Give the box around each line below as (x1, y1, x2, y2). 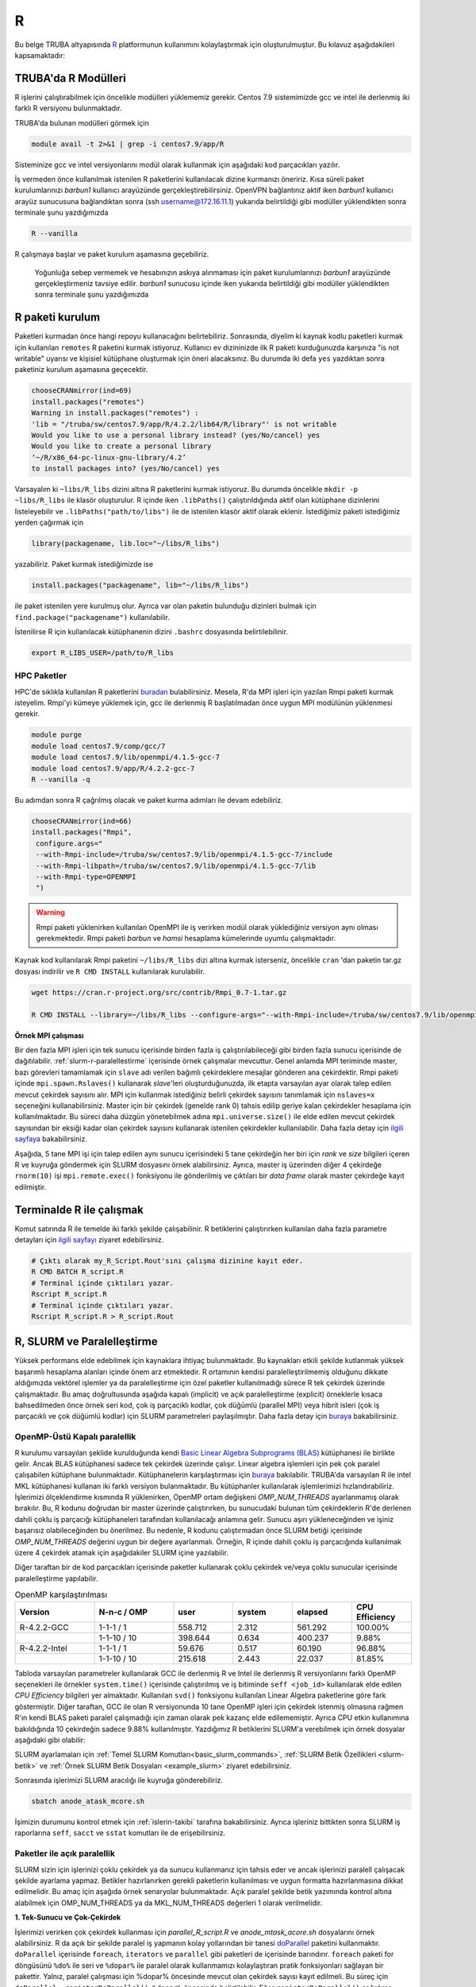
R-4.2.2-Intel (19, 1642, 67, 1653)
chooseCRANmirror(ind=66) (31, 816, 132, 826)
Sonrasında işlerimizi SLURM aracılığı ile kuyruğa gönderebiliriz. (14, 1776, 224, 1785)
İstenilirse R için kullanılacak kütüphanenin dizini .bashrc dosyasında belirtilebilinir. (14, 626, 289, 636)
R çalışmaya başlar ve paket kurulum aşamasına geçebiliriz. (14, 250, 209, 259)
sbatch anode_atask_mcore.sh (31, 1797, 145, 1806)
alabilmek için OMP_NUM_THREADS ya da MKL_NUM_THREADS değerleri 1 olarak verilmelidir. (14, 1898, 323, 1908)
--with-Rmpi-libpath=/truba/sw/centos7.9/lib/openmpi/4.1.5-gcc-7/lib (36, 861, 317, 870)
